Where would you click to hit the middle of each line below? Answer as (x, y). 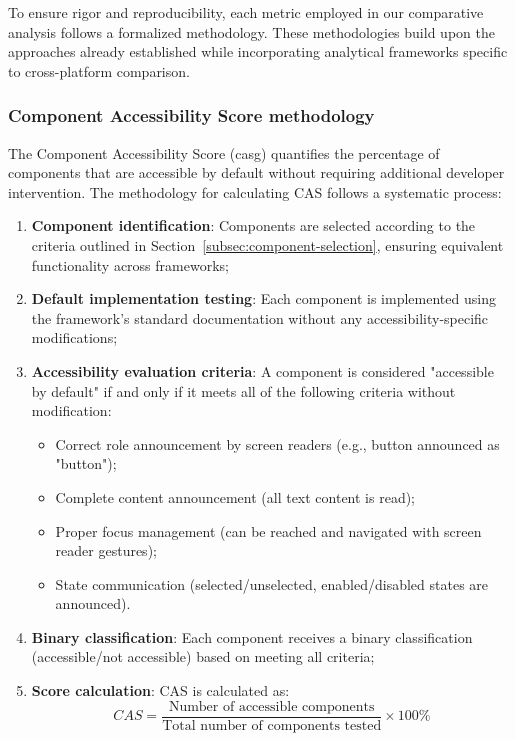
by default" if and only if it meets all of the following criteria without (243, 390)
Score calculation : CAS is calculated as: (160, 690)
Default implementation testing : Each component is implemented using (263, 298)
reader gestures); (106, 550)
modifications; (74, 337)
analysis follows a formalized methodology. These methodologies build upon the (251, 31)
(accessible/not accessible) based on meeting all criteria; (203, 656)
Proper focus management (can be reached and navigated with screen (268, 530)
